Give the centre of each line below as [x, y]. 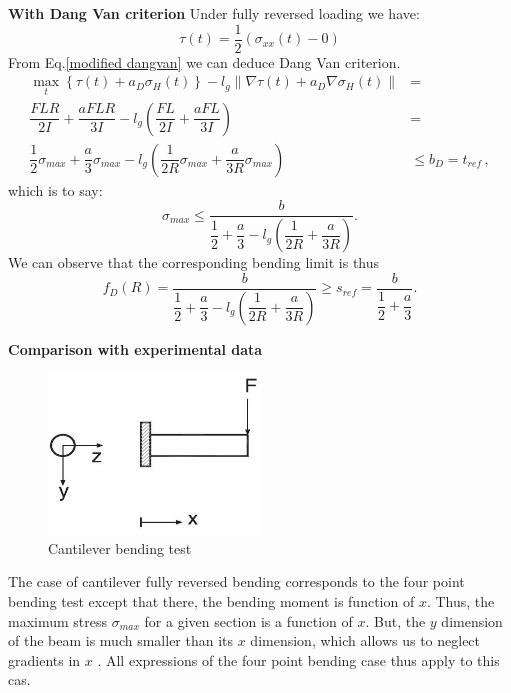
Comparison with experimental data [135, 348]
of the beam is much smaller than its [121, 640]
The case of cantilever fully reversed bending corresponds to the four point [236, 581]
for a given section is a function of [248, 620]
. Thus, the [460, 601]
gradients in [44, 659]
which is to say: [55, 189]
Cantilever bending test [120, 547]
